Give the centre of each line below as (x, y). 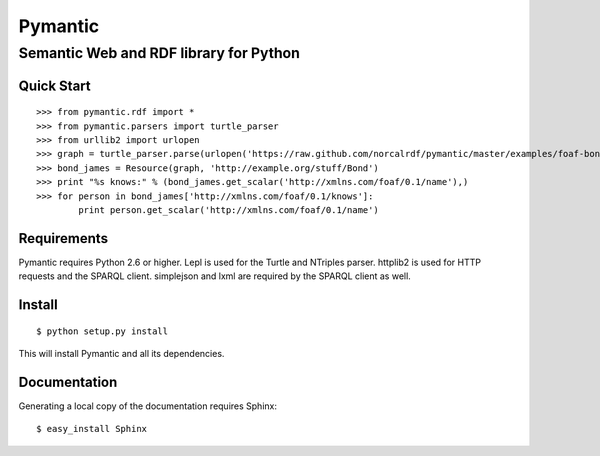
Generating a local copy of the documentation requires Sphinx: (147, 406)
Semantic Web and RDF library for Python (159, 53)
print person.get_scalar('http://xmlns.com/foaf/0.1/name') (228, 209)
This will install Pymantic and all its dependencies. (121, 354)
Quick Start (54, 85)
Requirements (63, 238)
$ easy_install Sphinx (92, 429)
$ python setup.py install (102, 331)
